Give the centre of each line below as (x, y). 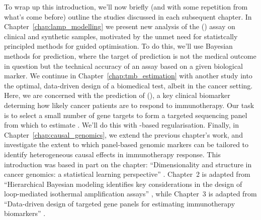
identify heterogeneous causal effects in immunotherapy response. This (112, 154)
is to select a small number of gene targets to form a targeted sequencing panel (126, 115)
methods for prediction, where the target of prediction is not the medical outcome (130, 56)
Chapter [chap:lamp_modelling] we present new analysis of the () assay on (120, 26)
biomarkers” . (25, 213)
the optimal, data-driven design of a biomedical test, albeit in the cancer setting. (128, 85)
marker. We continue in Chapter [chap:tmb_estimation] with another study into (128, 76)
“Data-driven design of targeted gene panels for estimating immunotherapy (120, 203)
